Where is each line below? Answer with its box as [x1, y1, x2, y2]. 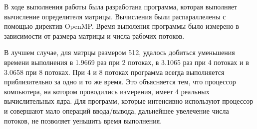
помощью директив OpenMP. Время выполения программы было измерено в [4, 21, 239, 31]
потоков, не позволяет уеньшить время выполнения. [4, 115, 162, 126]
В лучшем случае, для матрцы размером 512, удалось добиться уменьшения [4, 47, 235, 58]
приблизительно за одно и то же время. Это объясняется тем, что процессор [4, 76, 236, 87]
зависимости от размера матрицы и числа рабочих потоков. [4, 30, 185, 41]
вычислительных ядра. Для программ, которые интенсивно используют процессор [4, 96, 254, 106]
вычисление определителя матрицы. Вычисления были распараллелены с [4, 11, 226, 21]
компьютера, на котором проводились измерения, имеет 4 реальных [4, 86, 210, 96]
